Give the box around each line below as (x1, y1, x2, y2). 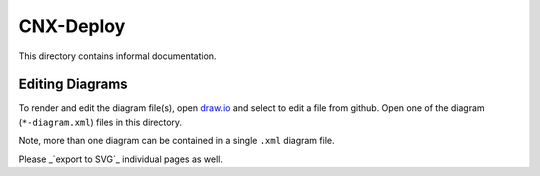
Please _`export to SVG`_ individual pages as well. (18, 153, 224, 165)
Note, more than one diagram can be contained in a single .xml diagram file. (18, 135, 335, 147)
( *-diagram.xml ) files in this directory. (18, 116, 183, 128)
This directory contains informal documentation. (18, 50, 217, 62)
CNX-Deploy (18, 15, 126, 37)
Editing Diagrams (18, 76, 129, 93)
